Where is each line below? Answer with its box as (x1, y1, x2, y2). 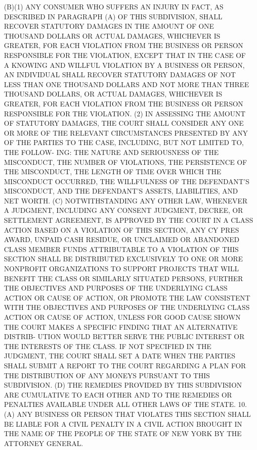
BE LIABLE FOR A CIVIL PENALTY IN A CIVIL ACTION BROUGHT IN (4, 418, 243, 429)
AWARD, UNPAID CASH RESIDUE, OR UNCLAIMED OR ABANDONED (4, 234, 240, 245)
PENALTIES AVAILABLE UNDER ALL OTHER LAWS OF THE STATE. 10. (4, 399, 247, 409)
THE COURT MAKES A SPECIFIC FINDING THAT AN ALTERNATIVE (4, 321, 238, 332)
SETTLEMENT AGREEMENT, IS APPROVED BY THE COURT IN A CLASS (4, 215, 253, 225)
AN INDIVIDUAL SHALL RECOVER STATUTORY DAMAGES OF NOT (4, 69, 236, 80)
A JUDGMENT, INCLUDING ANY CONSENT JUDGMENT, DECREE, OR (4, 205, 243, 215)
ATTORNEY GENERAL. (4, 438, 83, 448)
